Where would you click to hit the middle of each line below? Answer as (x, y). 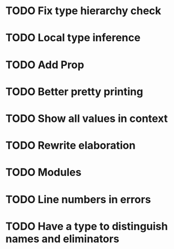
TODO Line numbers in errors (78, 199)
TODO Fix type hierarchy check (83, 11)
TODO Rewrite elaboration (71, 146)
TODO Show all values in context (87, 118)
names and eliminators (63, 239)
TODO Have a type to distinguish (87, 226)
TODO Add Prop (45, 64)
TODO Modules (43, 172)
